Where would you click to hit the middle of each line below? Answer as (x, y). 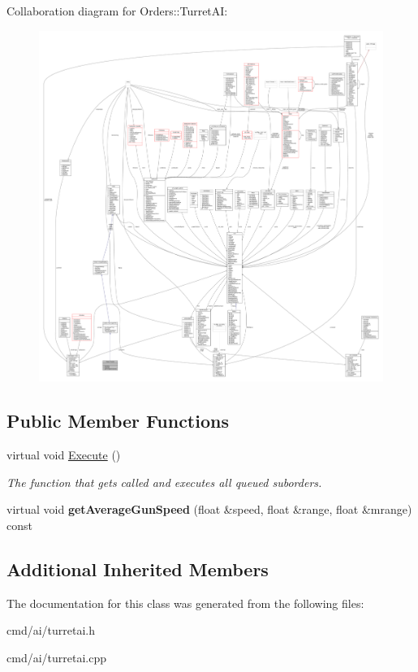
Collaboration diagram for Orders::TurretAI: (117, 11)
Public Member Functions (118, 421)
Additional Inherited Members (138, 569)
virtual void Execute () (64, 455)
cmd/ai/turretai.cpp (56, 658)
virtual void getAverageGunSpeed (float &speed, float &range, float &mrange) (209, 509)
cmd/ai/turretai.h (51, 630)
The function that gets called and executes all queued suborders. (164, 482)
